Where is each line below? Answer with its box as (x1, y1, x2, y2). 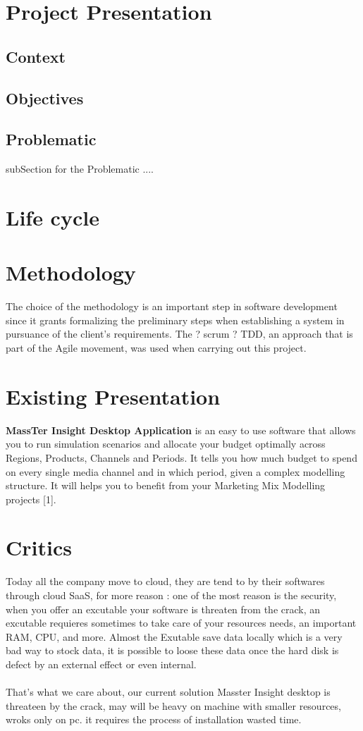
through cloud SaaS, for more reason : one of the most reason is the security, (6, 588, 337, 603)
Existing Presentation (6, 381, 221, 410)
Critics (6, 533, 72, 562)
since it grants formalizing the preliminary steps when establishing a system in (6, 312, 345, 327)
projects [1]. (6, 491, 56, 506)
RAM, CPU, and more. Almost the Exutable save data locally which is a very (6, 629, 343, 644)
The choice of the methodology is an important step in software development (6, 299, 338, 314)
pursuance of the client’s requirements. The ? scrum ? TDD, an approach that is (6, 326, 353, 341)
